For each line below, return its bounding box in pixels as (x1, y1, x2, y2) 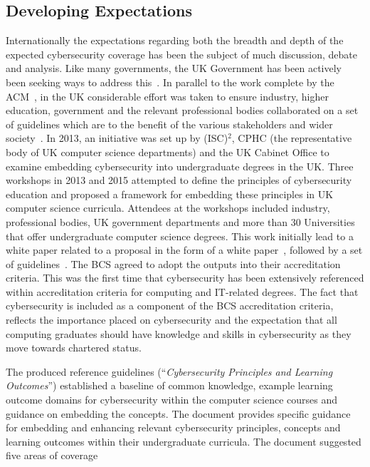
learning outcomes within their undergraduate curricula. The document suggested (6, 433, 361, 448)
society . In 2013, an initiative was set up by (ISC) (6, 130, 228, 145)
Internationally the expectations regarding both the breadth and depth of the (6, 33, 344, 48)
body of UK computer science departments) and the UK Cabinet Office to (6, 144, 329, 159)
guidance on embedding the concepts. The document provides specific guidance (6, 406, 351, 421)
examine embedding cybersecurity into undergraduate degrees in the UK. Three (6, 158, 354, 173)
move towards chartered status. (6, 340, 142, 355)
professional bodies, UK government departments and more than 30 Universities (6, 214, 355, 229)
